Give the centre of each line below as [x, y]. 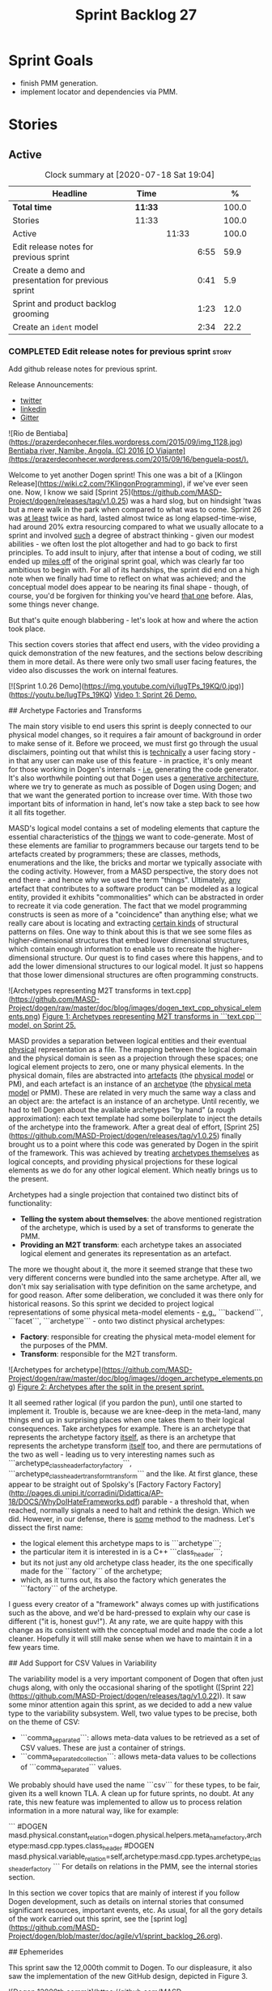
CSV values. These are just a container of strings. [103, 1748]
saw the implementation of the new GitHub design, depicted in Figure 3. [128, 1976]
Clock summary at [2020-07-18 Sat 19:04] [130, 175]
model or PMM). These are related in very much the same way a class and [132, 1093]
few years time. [34, 1647]
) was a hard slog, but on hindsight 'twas [193, 501]
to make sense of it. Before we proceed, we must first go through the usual [133, 744]
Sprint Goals [51, 60]
